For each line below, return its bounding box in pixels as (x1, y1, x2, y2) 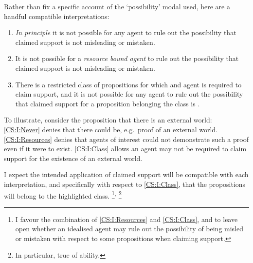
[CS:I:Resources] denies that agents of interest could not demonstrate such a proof (4, 134, 249, 144)
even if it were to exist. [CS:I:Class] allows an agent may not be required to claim (4, 143, 247, 154)
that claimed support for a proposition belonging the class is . (15, 98, 200, 108)
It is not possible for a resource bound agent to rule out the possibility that (15, 53, 239, 63)
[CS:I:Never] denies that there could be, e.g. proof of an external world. (4, 124, 217, 134)
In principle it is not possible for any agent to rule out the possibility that (15, 27, 236, 38)
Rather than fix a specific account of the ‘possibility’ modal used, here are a (4, 1, 230, 11)
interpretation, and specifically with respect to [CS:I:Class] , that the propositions (4, 179, 246, 189)
